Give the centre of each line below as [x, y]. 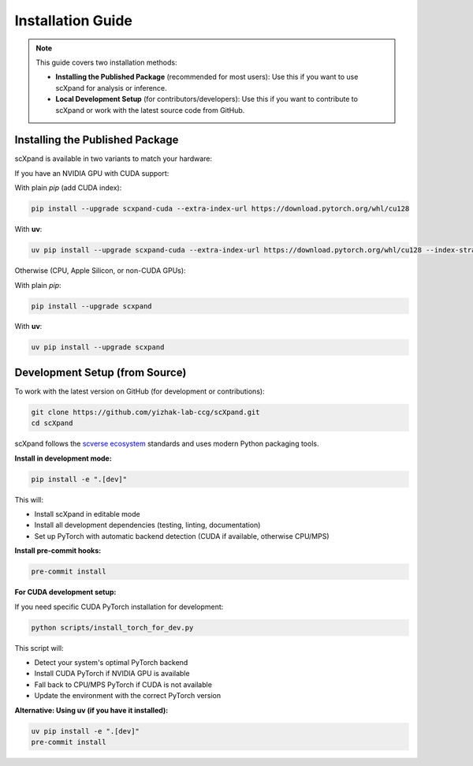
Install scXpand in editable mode [88, 514]
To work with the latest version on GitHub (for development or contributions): [140, 391]
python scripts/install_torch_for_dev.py [112, 628]
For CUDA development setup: [65, 592]
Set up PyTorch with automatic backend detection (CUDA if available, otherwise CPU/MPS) [182, 536]
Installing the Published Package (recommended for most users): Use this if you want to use [207, 77]
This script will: [39, 648]
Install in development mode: [63, 458]
